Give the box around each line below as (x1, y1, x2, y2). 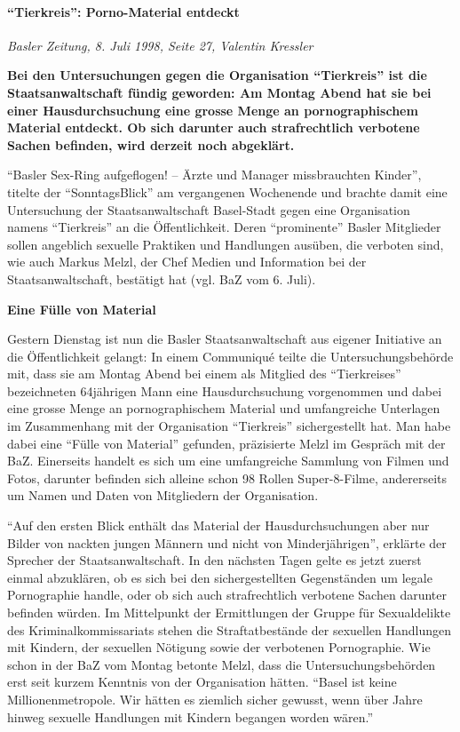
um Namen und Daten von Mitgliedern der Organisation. (7, 486, 319, 505)
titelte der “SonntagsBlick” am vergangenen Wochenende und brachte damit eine (7, 182, 448, 201)
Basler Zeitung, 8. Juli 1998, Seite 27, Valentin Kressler (7, 36, 313, 54)
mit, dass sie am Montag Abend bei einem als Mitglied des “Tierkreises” (7, 364, 401, 383)
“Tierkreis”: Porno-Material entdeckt (7, 2, 240, 20)
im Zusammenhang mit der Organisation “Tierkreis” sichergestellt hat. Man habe (7, 417, 451, 435)
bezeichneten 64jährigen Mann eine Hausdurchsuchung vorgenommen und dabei (7, 381, 442, 400)
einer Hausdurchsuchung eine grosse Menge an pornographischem (7, 100, 418, 119)
